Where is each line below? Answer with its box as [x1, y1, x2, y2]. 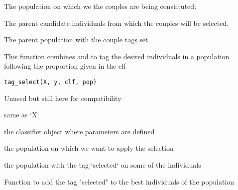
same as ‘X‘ [4, 109, 39, 120]
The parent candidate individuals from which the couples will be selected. [4, 17, 229, 28]
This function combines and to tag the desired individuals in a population [4, 51, 230, 61]
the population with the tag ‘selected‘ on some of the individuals [4, 160, 201, 170]
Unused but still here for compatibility [4, 93, 121, 103]
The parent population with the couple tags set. [4, 34, 150, 45]
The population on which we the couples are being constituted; [4, 1, 196, 11]
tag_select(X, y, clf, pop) [4, 78, 97, 86]
